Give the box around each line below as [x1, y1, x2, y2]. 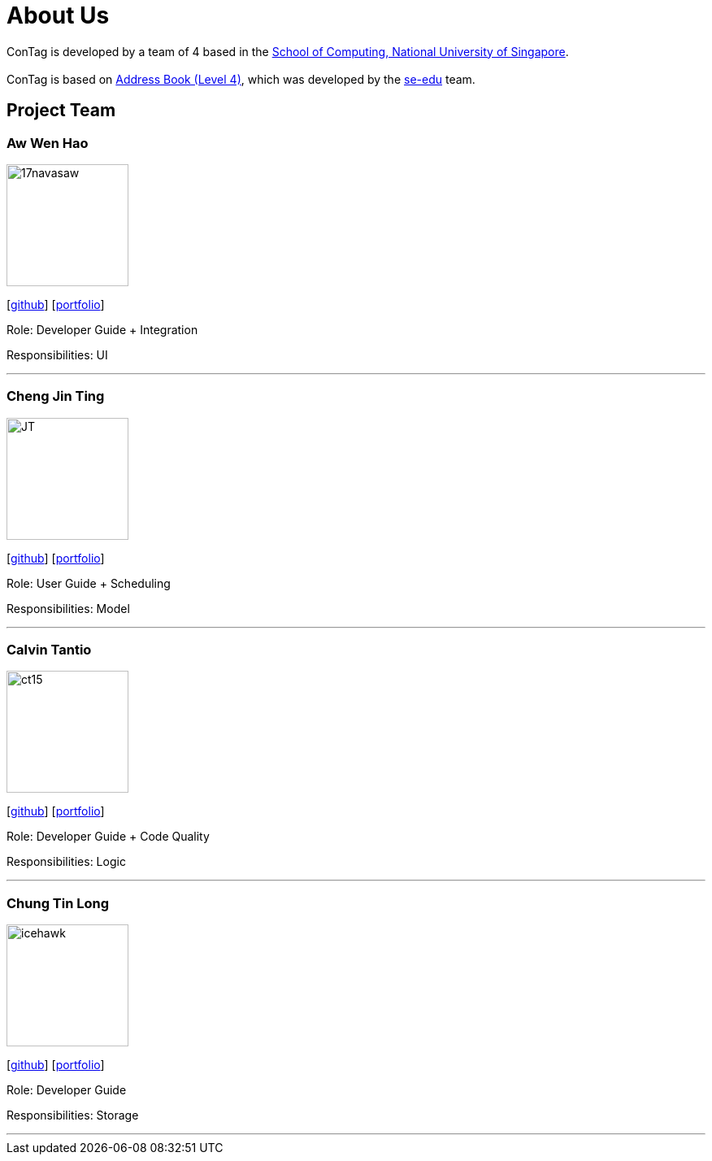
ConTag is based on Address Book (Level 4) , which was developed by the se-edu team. [7, 72, 475, 86]
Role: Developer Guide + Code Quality [7, 829, 210, 844]
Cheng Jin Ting [7, 388, 105, 405]
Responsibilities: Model [7, 601, 130, 615]
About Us [7, 2, 110, 29]
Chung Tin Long [7, 894, 110, 911]
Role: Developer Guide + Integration [7, 322, 198, 337]
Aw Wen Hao [7, 134, 89, 151]
